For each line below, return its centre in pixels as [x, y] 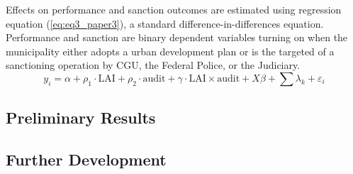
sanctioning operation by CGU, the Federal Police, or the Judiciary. [153, 65]
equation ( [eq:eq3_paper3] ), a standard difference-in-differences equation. [165, 23]
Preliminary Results [81, 118]
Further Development [86, 159]
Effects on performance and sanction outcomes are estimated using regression [174, 9]
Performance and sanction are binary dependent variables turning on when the [177, 37]
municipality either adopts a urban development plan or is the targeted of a [170, 51]
